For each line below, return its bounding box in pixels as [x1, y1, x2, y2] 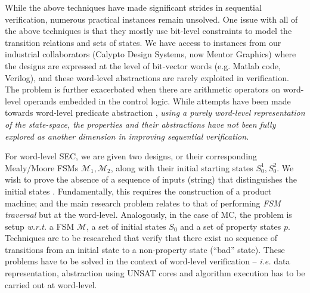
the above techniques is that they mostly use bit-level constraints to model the [5, 24, 292, 37]
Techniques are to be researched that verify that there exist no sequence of [5, 232, 278, 244]
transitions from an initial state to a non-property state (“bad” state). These [5, 243, 285, 255]
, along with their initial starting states [110, 161, 253, 174]
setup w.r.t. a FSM [5, 220, 75, 232]
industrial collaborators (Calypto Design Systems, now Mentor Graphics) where [5, 48, 296, 60]
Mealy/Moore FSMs [5, 161, 79, 174]
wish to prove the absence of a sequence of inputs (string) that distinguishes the [5, 173, 297, 186]
